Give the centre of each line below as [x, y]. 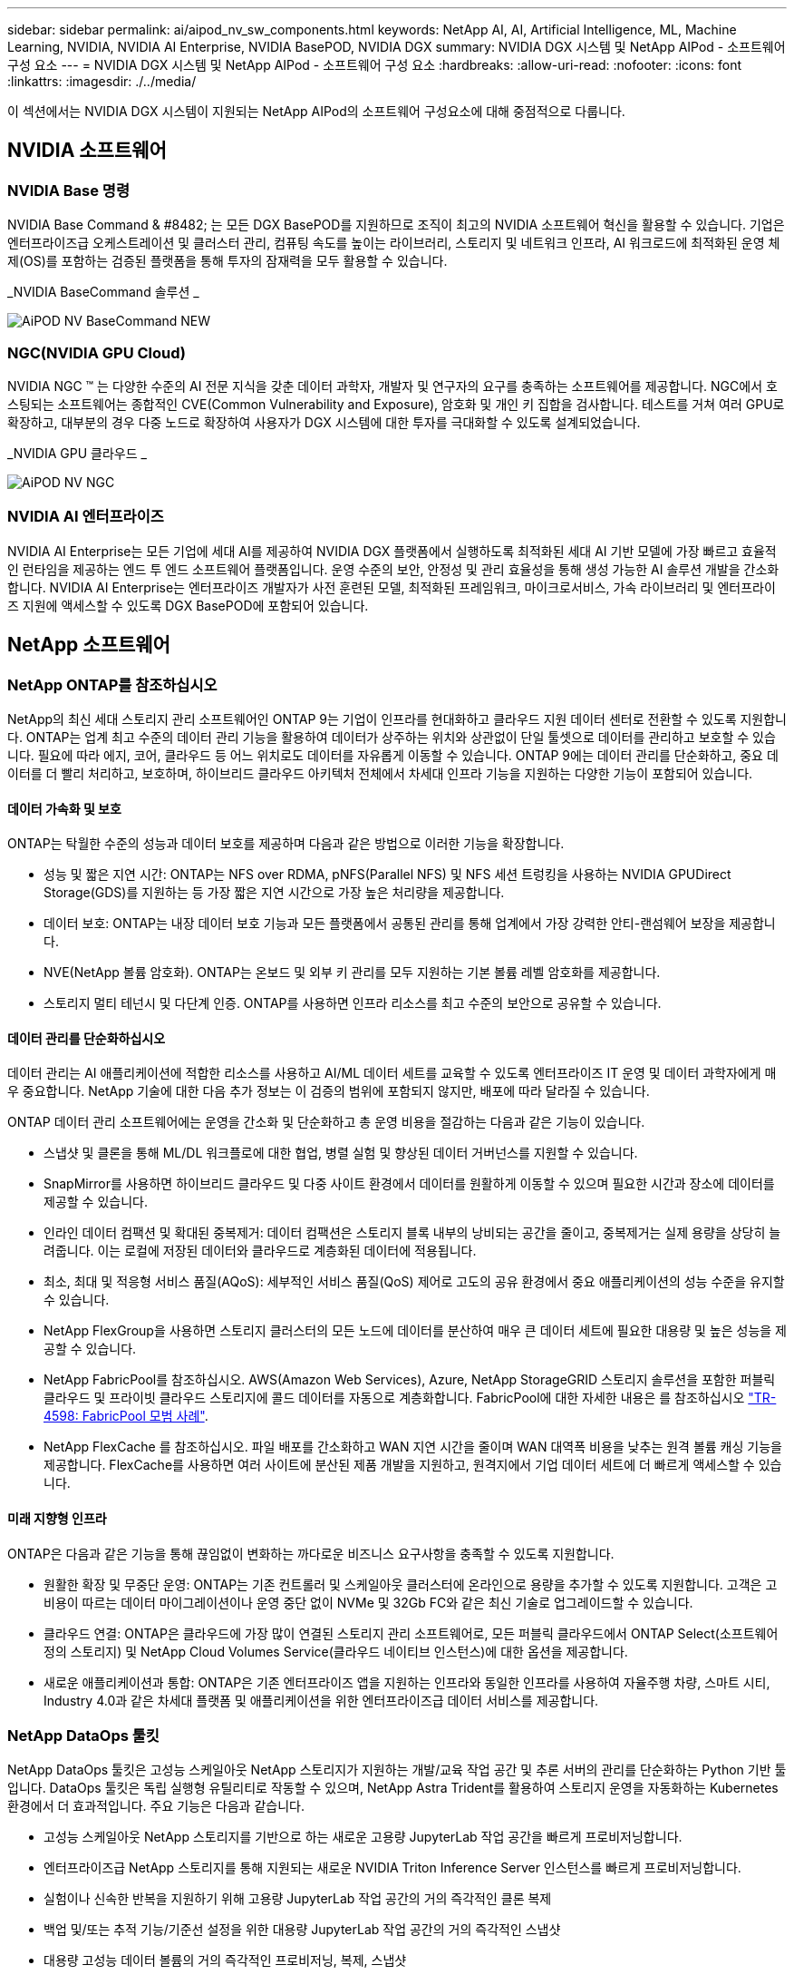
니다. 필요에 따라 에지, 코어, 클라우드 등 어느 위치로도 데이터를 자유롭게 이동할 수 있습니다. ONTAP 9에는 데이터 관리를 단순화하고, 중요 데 [393, 755]
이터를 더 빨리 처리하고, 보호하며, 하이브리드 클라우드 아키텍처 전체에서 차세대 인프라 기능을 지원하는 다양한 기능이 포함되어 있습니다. [380, 773]
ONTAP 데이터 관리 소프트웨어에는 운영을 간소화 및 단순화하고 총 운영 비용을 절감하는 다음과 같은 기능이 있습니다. [326, 1122]
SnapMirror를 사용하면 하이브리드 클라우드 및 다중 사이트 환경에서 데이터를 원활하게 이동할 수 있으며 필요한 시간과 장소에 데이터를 [409, 1184]
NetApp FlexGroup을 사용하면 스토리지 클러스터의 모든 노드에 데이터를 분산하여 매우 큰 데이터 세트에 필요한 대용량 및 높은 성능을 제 [415, 1331]
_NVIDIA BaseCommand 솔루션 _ [103, 292]
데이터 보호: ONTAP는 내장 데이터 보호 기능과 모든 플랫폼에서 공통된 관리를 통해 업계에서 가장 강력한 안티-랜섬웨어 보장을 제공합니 [410, 924]
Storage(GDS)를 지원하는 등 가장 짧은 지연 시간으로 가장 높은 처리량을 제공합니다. [274, 893]
